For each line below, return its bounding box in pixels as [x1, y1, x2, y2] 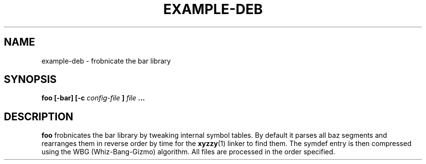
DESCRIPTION [4, 110, 73, 123]
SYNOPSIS [4, 73, 57, 86]
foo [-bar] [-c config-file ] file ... [41, 94, 145, 102]
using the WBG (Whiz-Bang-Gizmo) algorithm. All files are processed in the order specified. [41, 148, 336, 156]
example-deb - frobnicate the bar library [41, 56, 171, 65]
